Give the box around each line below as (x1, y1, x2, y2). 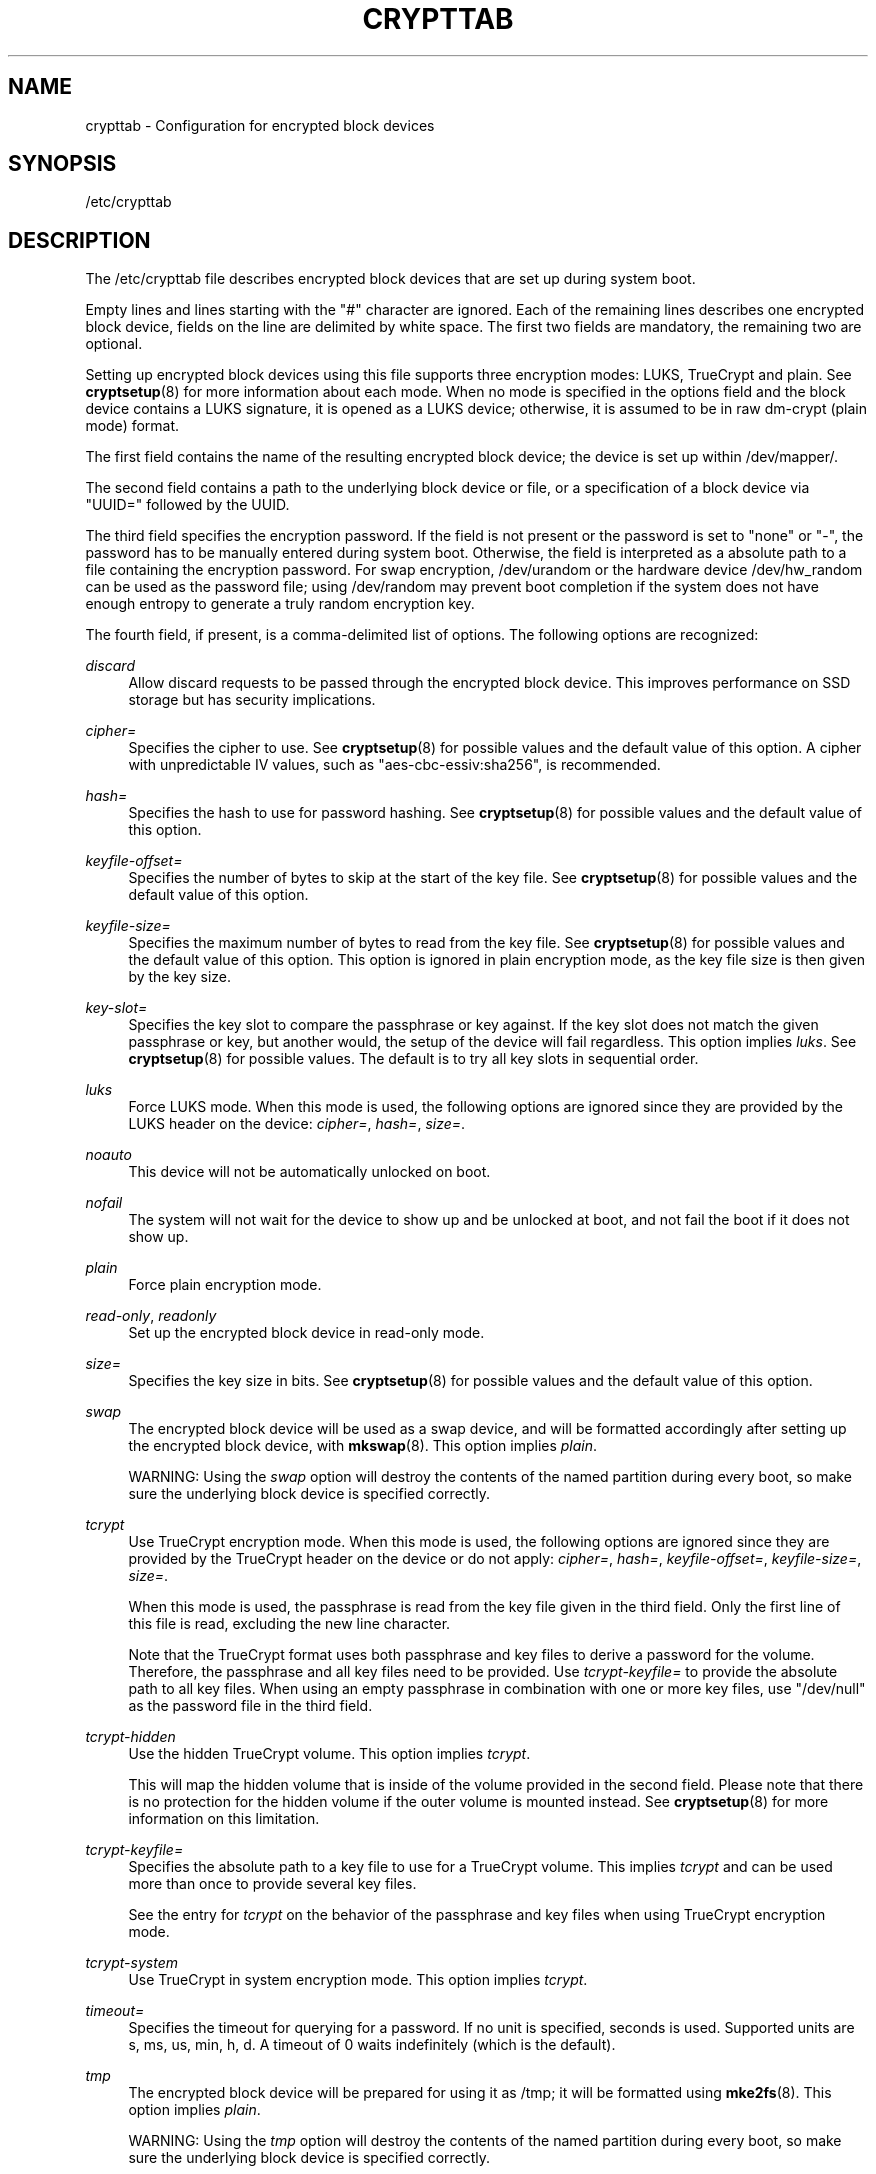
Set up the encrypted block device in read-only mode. (128, 1324, 485, 1342)
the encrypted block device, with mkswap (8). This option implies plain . (128, 1437, 598, 1455)
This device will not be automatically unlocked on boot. (128, 1163, 491, 1181)
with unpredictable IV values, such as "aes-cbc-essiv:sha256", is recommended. (128, 756, 661, 774)
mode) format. (85, 417, 180, 435)
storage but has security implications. (128, 691, 376, 709)
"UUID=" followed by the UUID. (85, 496, 290, 514)
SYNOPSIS (8, 151, 117, 177)
